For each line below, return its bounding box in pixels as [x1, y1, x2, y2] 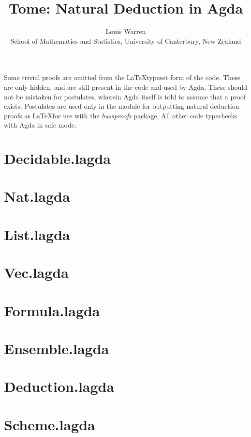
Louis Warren [105, 26, 146, 36]
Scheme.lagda [4, 414, 95, 434]
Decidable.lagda [4, 148, 111, 168]
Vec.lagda [4, 262, 69, 282]
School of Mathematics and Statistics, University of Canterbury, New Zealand [10, 35, 241, 46]
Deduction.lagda [4, 376, 115, 396]
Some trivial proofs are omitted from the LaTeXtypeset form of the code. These [4, 72, 241, 82]
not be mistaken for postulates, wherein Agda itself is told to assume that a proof [4, 91, 246, 101]
